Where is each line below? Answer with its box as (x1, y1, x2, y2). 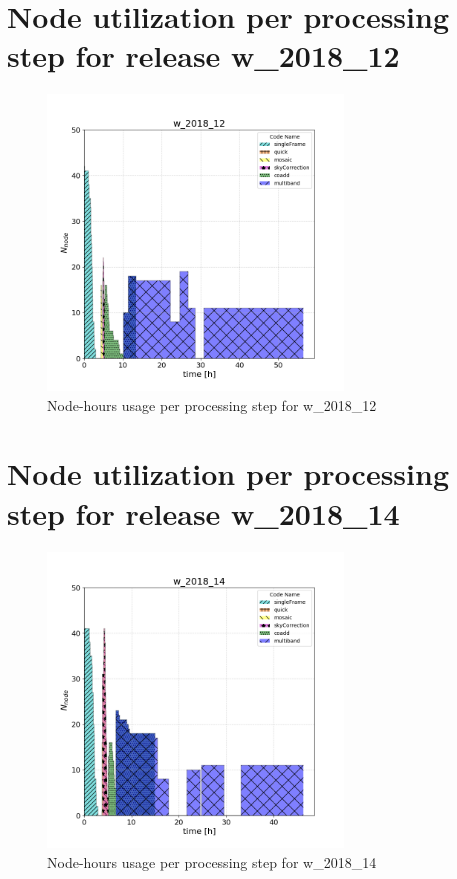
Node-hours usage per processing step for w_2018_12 (47, 394, 377, 415)
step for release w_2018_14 (7, 492, 400, 533)
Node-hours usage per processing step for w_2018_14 (47, 852, 377, 872)
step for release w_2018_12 (7, 35, 400, 76)
